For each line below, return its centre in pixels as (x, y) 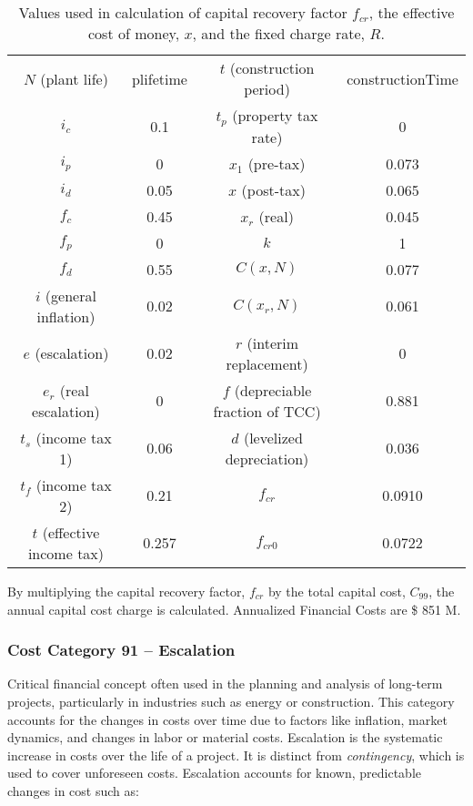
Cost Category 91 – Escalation (121, 650)
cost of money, (134, 33)
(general (70, 295)
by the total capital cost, (337, 591)
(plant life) (74, 78)
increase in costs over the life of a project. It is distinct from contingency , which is (236, 755)
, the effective (412, 12)
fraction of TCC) (267, 411)
